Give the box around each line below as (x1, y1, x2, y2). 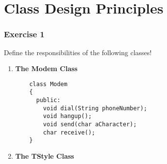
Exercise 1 (4, 28, 45, 40)
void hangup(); (43, 113, 92, 120)
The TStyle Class (15, 151, 74, 161)
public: (36, 97, 61, 104)
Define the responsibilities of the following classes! (4, 47, 152, 57)
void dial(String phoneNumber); (43, 104, 147, 112)
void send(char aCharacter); (43, 121, 137, 128)
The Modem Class (15, 63, 78, 74)
